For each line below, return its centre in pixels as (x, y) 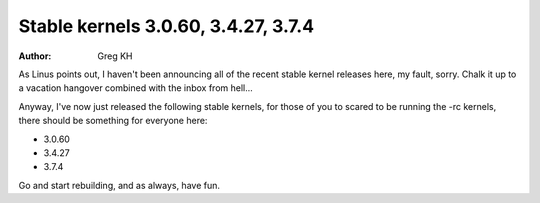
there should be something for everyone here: (113, 121)
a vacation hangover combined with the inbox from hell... (136, 88)
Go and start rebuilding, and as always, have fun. (119, 185)
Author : (35, 56)
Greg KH (115, 56)
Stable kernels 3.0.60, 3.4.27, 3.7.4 (166, 26)
